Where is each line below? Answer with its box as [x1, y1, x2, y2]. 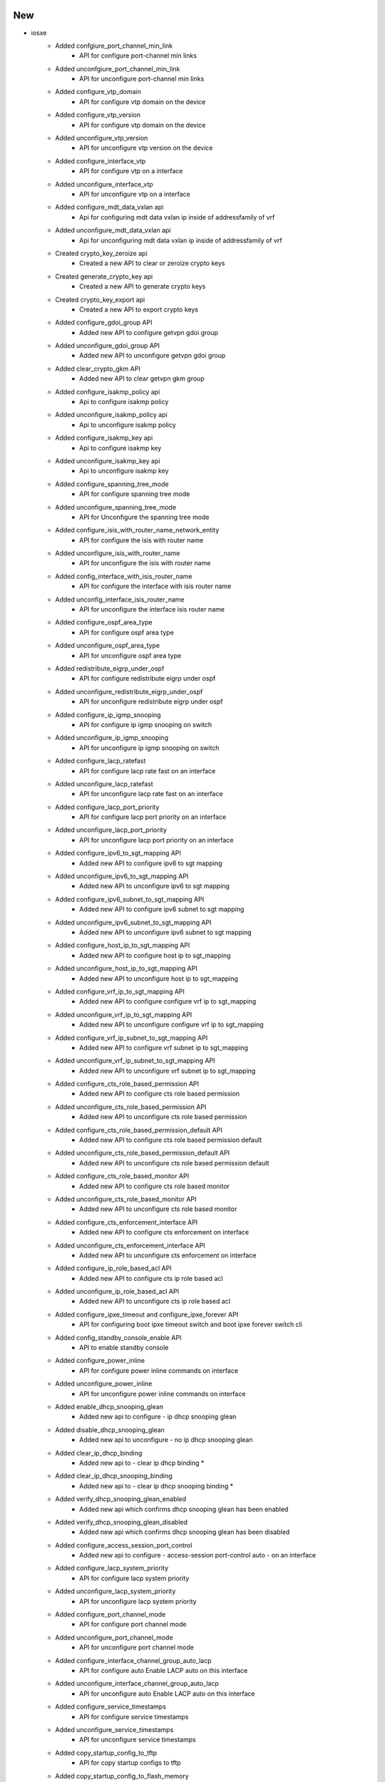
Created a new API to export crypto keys [79, 305, 199, 314]
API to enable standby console [79, 1344, 169, 1352]
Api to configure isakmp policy [79, 398, 169, 406]
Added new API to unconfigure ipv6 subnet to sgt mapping [79, 927, 252, 937]
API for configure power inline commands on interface [79, 1366, 239, 1375]
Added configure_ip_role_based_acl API [55, 1264, 172, 1272]
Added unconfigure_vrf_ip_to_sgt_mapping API [55, 1010, 192, 1019]
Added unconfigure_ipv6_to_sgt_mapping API [55, 872, 189, 880]
